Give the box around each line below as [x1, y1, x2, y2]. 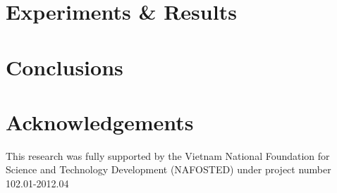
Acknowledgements [6, 107, 194, 136]
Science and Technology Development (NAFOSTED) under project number [6, 162, 331, 177]
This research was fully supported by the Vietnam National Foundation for [6, 148, 330, 163]
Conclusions [6, 52, 123, 81]
